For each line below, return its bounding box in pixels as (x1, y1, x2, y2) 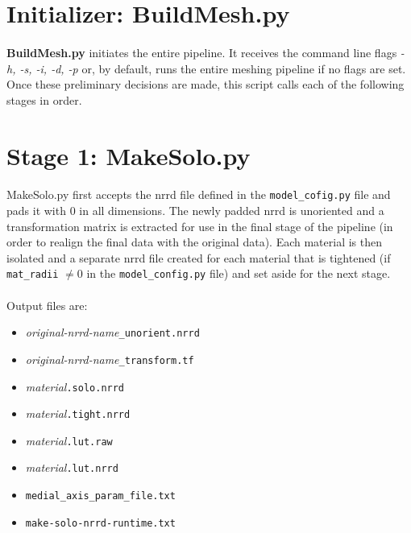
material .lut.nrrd (25, 459, 118, 476)
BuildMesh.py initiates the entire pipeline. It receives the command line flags (6, 43, 397, 60)
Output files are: (6, 296, 88, 313)
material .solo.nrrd (25, 378, 125, 395)
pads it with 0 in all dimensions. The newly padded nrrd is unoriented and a (6, 201, 384, 218)
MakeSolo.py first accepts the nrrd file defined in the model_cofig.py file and (6, 186, 391, 203)
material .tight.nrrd (25, 405, 131, 422)
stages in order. (6, 91, 82, 108)
